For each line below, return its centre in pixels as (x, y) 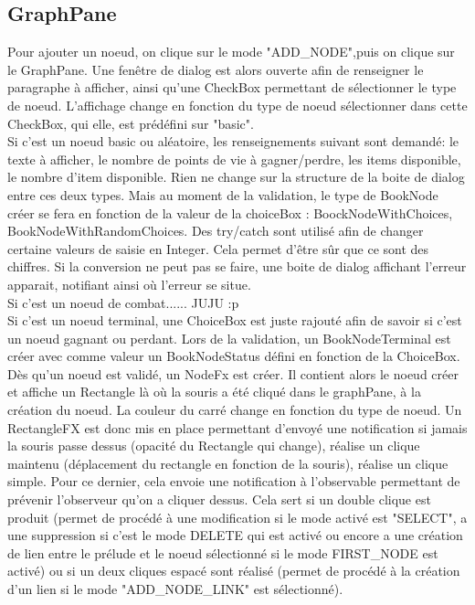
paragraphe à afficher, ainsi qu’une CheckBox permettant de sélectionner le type (232, 87)
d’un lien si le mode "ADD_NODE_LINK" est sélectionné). (175, 589)
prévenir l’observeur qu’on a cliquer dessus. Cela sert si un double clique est (219, 499)
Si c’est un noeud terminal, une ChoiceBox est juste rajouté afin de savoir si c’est (235, 320)
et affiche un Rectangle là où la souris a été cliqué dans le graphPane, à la (214, 392)
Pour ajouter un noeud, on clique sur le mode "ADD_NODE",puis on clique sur (231, 52)
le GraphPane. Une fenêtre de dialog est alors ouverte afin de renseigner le (216, 69)
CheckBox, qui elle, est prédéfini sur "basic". (131, 123)
